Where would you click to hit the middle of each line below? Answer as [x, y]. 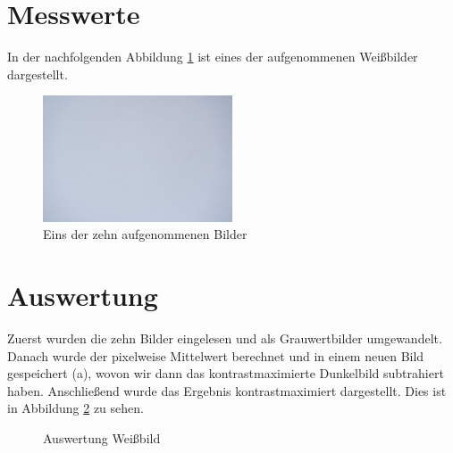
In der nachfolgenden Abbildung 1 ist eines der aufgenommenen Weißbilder [213, 57]
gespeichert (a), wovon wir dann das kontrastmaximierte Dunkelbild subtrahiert [226, 373]
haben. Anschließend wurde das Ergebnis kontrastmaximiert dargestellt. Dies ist [227, 390]
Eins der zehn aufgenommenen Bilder [145, 234]
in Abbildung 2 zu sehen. [75, 408]
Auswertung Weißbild [102, 438]
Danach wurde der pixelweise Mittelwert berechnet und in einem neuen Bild [216, 355]
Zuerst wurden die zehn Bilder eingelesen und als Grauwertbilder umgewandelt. [225, 338]
